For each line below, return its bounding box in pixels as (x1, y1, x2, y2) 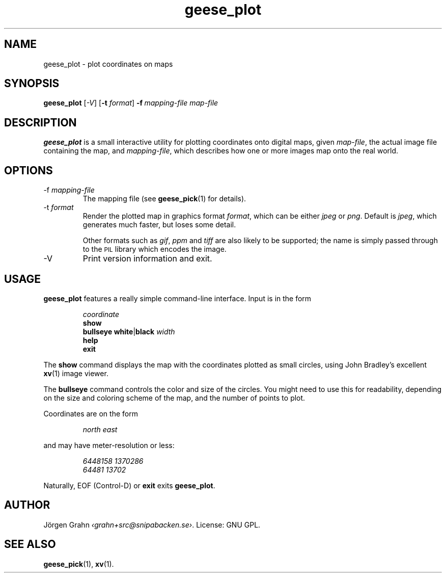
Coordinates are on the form (43, 409, 138, 418)
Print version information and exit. (82, 253, 212, 264)
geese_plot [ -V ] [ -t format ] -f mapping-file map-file (43, 98, 218, 108)
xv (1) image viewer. (43, 369, 108, 378)
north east (82, 425, 118, 434)
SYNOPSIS (4, 77, 60, 90)
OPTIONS (4, 164, 53, 177)
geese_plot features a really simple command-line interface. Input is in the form (43, 294, 312, 303)
